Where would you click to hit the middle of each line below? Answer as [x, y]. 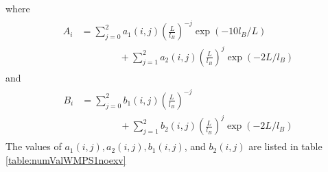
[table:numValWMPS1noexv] [66, 159]
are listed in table [285, 146]
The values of [34, 146]
